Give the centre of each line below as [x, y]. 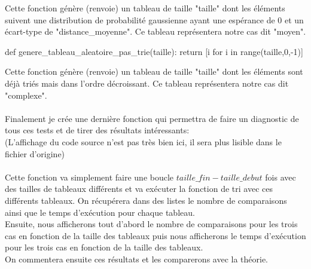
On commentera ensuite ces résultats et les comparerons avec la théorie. [137, 259]
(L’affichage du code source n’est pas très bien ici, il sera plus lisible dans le [143, 141]
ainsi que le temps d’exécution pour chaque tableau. [100, 212]
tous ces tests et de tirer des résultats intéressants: [97, 130]
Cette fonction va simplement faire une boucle [89, 177]
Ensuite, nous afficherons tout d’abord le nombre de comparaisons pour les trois [151, 224]
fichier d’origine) [35, 153]
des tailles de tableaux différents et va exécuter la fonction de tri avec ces [139, 189]
